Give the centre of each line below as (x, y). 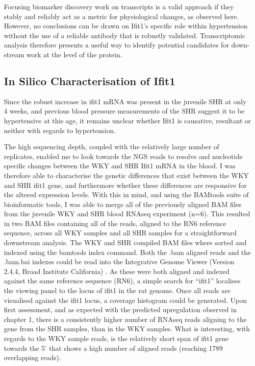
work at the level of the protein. (74, 54)
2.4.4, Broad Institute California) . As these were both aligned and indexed (117, 271)
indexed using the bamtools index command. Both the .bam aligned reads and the (127, 252)
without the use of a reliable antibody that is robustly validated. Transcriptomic (125, 35)
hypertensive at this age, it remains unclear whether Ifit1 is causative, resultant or (127, 120)
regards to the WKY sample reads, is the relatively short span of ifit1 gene (116, 338)
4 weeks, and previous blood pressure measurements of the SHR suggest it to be (124, 111)
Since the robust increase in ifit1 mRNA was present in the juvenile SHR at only (125, 101)
